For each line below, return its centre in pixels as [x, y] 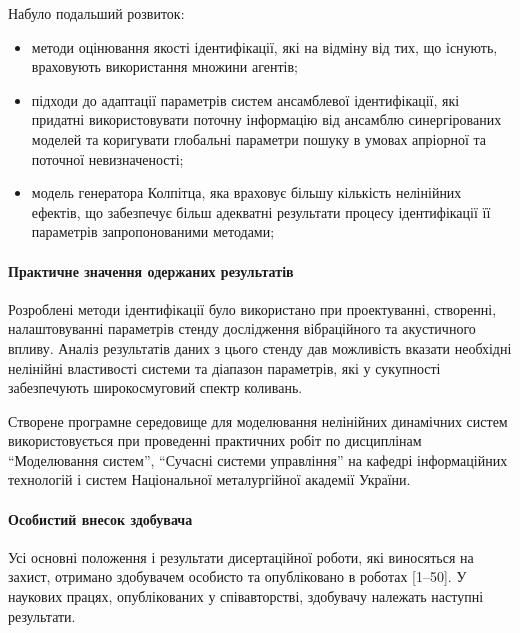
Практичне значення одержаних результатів [151, 270]
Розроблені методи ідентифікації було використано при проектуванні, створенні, [252, 308]
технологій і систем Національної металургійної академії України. [209, 479]
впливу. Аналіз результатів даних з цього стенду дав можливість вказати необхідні [260, 347]
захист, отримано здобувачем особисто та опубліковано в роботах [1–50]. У [237, 576]
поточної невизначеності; [107, 158]
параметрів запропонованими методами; [153, 231]
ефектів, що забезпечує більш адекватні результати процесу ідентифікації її [261, 211]
